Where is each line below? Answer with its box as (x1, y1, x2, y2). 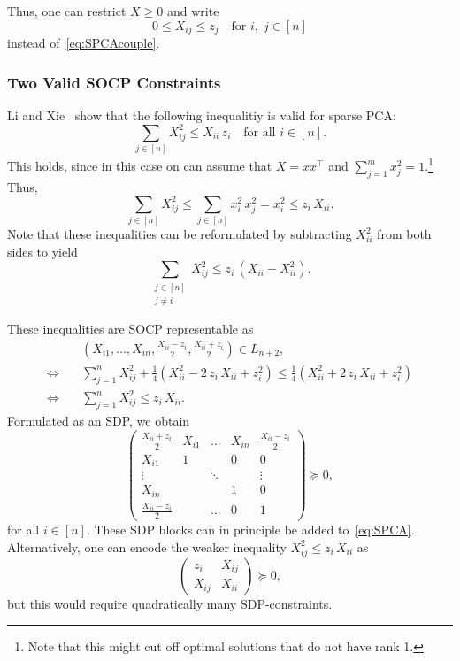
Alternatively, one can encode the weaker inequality (7, 537, 287, 556)
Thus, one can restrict (7, 2, 126, 19)
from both (377, 225, 432, 243)
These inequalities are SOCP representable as (7, 319, 254, 338)
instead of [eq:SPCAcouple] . (7, 34, 160, 52)
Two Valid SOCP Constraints (7, 71, 221, 93)
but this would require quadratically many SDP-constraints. (7, 594, 333, 612)
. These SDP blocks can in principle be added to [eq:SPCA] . (86, 520, 415, 539)
